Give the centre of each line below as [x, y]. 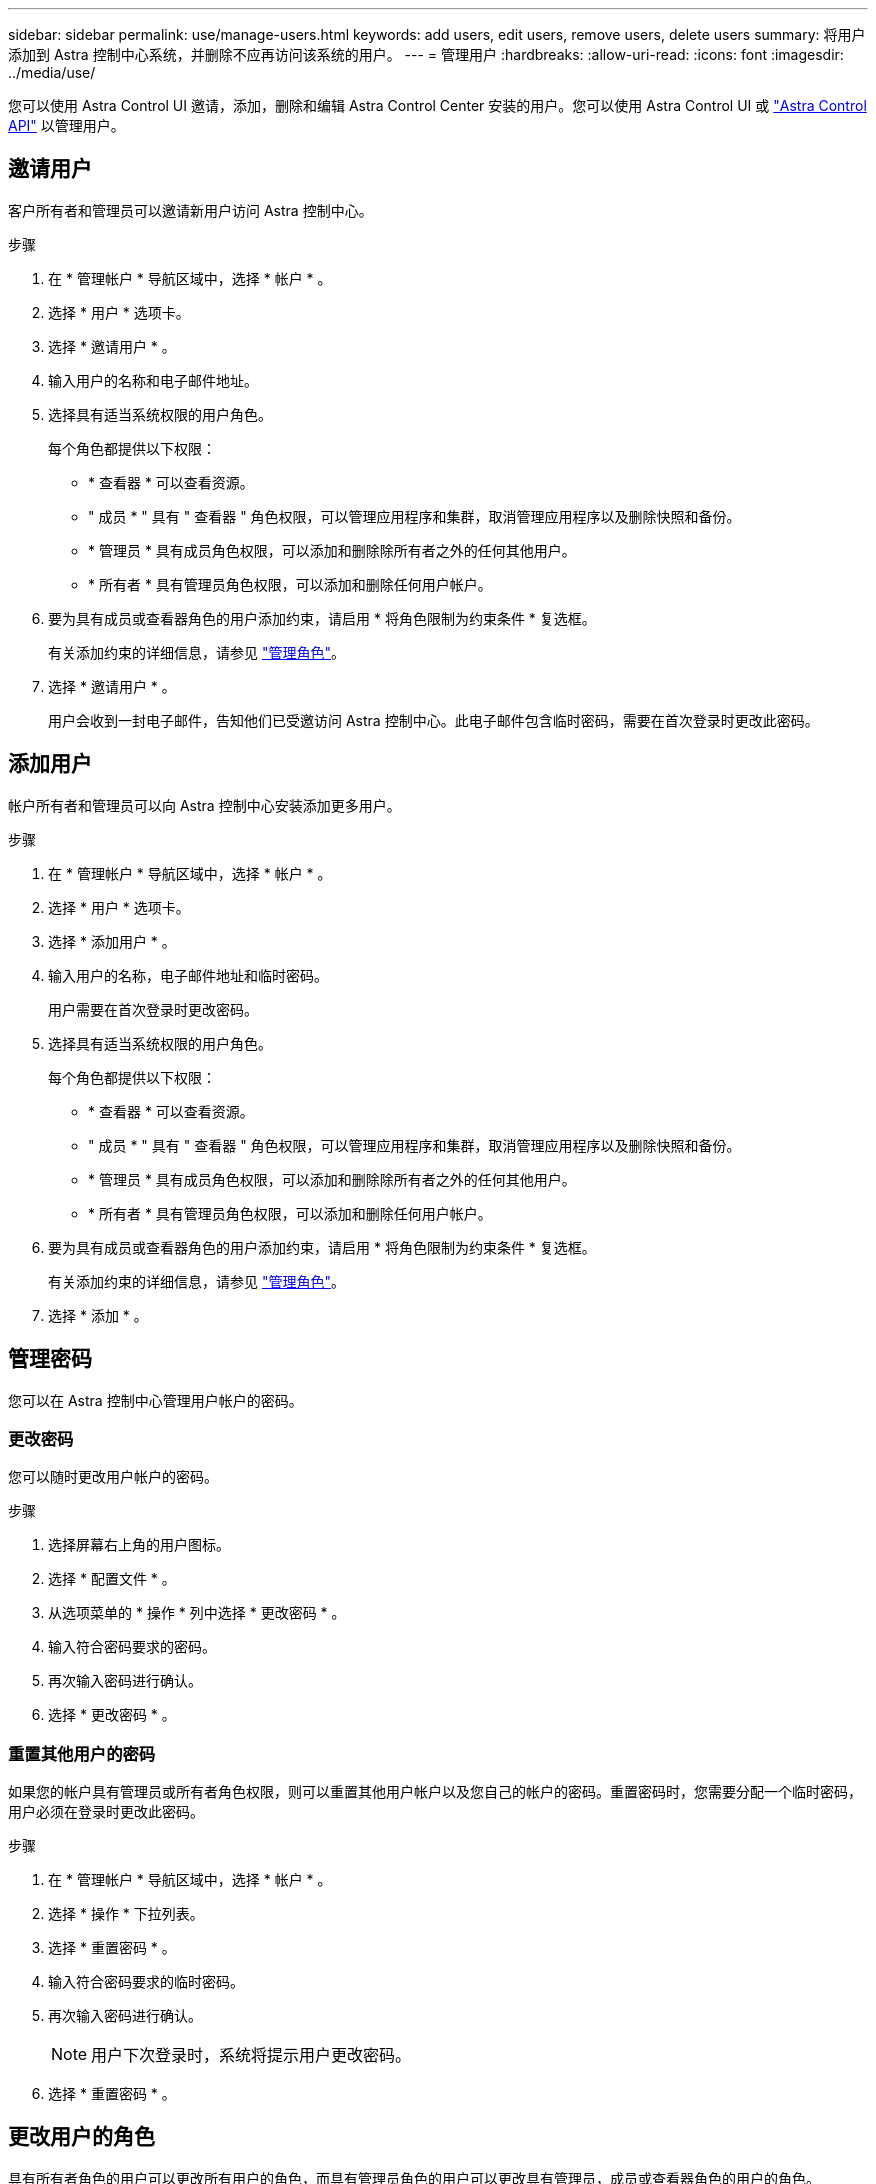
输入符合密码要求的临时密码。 [146, 1982]
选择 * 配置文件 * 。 [112, 1579]
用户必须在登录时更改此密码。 [106, 1812]
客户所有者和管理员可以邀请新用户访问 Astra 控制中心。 [190, 210]
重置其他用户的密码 [82, 1753]
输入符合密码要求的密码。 [132, 1647]
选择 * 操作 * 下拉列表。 [126, 1914]
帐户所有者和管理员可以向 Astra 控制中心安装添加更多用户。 [204, 805]
